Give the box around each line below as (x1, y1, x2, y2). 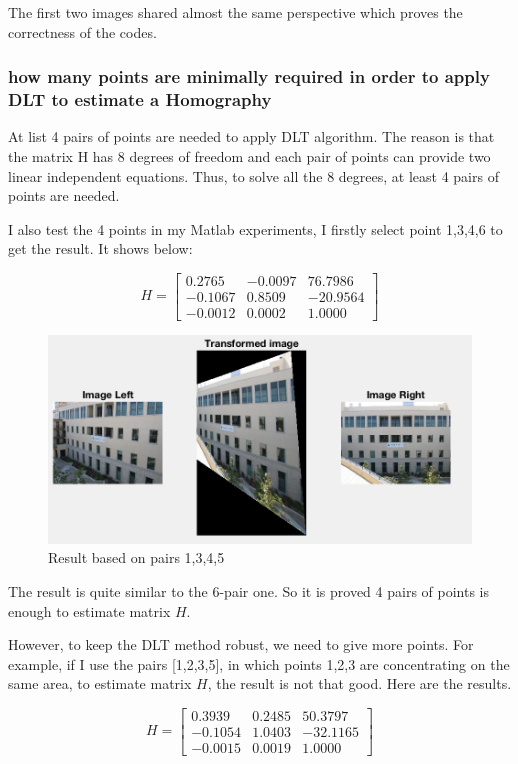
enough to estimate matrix (8, 600, 171, 621)
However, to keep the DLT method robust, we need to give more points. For (8, 634, 474, 655)
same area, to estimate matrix (8, 673, 192, 694)
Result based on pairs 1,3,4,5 (48, 547, 225, 568)
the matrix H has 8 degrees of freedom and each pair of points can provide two (8, 145, 491, 166)
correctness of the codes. (8, 21, 157, 42)
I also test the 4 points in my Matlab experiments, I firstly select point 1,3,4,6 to (8, 218, 503, 239)
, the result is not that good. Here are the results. (207, 673, 512, 694)
